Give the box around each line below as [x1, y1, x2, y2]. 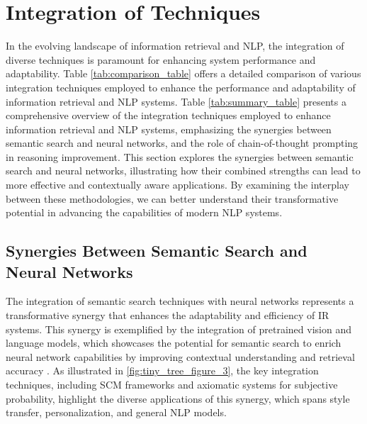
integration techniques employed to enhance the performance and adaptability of [6, 79, 356, 94]
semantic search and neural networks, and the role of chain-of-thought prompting [6, 135, 358, 150]
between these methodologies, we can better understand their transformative [6, 191, 339, 206]
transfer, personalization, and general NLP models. [6, 405, 227, 420]
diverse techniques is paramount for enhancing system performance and [6, 52, 316, 67]
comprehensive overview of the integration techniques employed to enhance [6, 108, 331, 123]
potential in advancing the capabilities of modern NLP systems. [6, 205, 283, 220]
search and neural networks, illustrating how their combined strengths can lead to [6, 163, 361, 178]
